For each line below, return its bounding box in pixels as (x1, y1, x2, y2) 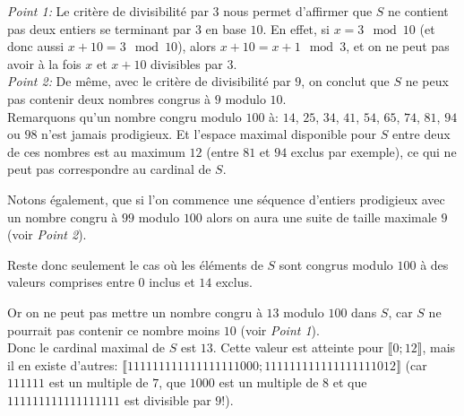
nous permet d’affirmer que (223, 2, 373, 20)
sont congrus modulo (279, 255, 393, 273)
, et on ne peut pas (346, 37, 450, 56)
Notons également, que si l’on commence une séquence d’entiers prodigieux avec (7, 189, 445, 208)
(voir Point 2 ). (7, 225, 87, 244)
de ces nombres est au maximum (7, 142, 185, 160)
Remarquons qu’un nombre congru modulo (7, 107, 242, 126)
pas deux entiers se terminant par (7, 19, 192, 38)
